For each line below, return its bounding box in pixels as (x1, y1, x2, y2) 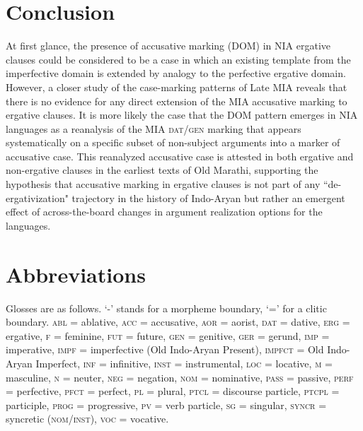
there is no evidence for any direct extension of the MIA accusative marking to (6, 93, 347, 108)
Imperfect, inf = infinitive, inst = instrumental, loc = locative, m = (35, 355, 333, 370)
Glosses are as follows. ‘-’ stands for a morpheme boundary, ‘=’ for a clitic (6, 300, 327, 315)
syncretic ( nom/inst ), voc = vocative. (6, 411, 169, 426)
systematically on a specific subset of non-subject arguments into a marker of (6, 135, 340, 150)
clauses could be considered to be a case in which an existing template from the (6, 52, 351, 66)
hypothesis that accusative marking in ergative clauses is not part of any (6, 177, 321, 191)
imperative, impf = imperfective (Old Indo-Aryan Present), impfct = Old (6, 342, 324, 357)
